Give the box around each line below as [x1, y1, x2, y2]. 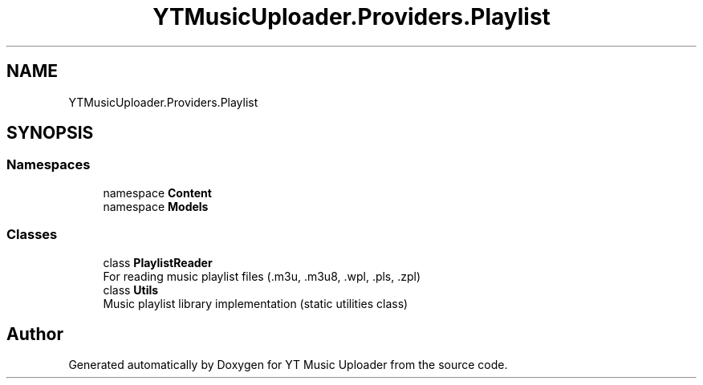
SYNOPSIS [6, 123, 94, 144]
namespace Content [103, 185, 212, 200]
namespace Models [103, 199, 209, 213]
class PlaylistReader [103, 255, 213, 269]
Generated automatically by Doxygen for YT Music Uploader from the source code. [68, 358, 508, 372]
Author [6, 323, 63, 344]
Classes [6, 226, 58, 243]
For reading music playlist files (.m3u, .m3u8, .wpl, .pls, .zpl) [103, 269, 421, 283]
